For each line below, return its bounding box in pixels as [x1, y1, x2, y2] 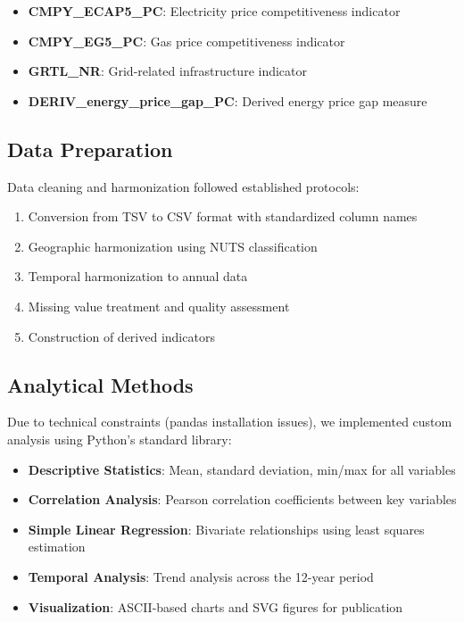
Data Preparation [7, 135, 173, 162]
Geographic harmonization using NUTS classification [28, 236, 318, 255]
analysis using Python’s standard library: [7, 429, 232, 448]
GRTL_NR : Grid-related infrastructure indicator [28, 62, 308, 80]
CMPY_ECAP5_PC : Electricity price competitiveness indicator [28, 2, 401, 20]
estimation [28, 537, 86, 556]
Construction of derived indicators [28, 327, 215, 345]
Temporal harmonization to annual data [28, 267, 248, 286]
